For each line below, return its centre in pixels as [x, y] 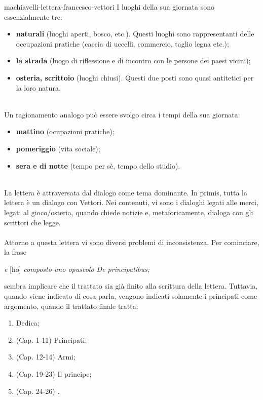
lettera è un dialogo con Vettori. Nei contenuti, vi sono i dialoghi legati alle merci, [131, 202]
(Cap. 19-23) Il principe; [54, 374]
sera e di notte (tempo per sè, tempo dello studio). [98, 165]
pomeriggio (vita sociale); [58, 148]
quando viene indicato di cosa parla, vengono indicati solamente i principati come [131, 296]
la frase [15, 252]
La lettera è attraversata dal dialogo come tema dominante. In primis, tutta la [126, 192]
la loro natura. [38, 87]
